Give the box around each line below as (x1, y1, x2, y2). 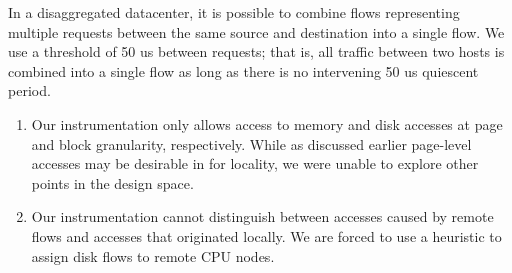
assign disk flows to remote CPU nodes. (31, 245, 275, 266)
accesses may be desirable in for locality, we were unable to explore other (31, 153, 479, 174)
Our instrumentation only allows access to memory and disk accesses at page (31, 113, 503, 134)
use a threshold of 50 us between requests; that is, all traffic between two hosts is (8, 41, 505, 62)
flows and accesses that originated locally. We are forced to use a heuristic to (31, 225, 502, 246)
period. (8, 80, 51, 101)
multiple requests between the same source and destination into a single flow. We (8, 21, 505, 42)
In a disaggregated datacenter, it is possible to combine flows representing (8, 2, 460, 22)
